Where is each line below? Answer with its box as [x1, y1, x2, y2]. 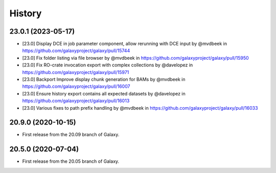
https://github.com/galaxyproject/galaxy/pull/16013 [22, 97, 130, 104]
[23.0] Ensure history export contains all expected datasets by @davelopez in [22, 90, 186, 96]
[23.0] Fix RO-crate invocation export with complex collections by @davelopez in [22, 62, 193, 68]
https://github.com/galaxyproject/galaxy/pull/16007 [22, 83, 130, 89]
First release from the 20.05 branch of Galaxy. [22, 158, 120, 164]
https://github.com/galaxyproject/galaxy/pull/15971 [22, 69, 129, 75]
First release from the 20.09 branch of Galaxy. [22, 132, 120, 138]
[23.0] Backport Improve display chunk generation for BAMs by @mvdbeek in [22, 77, 186, 83]
